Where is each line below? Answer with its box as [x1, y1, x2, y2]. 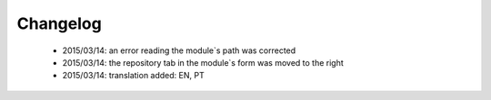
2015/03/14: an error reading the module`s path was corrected [62, 45, 296, 56]
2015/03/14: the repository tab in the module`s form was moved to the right [62, 57, 345, 68]
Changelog [16, 14, 102, 33]
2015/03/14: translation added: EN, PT [62, 70, 205, 81]
